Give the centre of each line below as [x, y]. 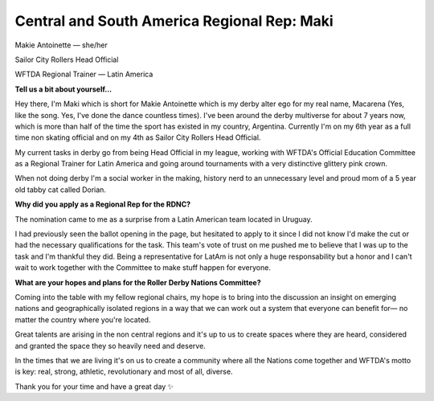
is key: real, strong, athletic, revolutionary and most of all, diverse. [124, 372]
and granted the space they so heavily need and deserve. [111, 346]
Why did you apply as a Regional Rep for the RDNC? [103, 204]
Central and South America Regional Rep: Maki [174, 21]
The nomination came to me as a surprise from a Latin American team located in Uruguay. [164, 219]
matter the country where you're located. [83, 319]
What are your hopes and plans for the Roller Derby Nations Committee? [138, 282]
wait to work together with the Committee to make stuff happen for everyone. [143, 268]
